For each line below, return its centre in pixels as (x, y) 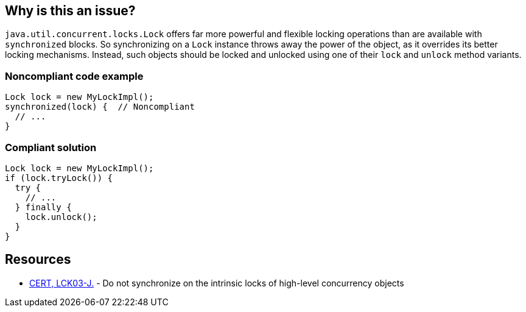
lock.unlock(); (61, 217)
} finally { (43, 207)
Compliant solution (51, 147)
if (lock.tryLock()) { (59, 178)
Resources (38, 260)
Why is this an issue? (70, 11)
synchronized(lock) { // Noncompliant (100, 107)
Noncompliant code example (74, 76)
